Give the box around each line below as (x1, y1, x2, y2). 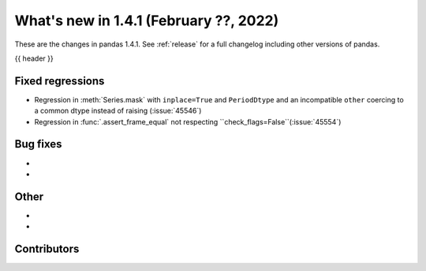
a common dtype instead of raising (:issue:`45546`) (34, 106, 202, 116)
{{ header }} (14, 54, 54, 63)
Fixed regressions (14, 74, 105, 87)
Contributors (14, 243, 80, 256)
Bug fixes (14, 138, 62, 151)
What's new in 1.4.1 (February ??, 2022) (14, 12, 279, 29)
